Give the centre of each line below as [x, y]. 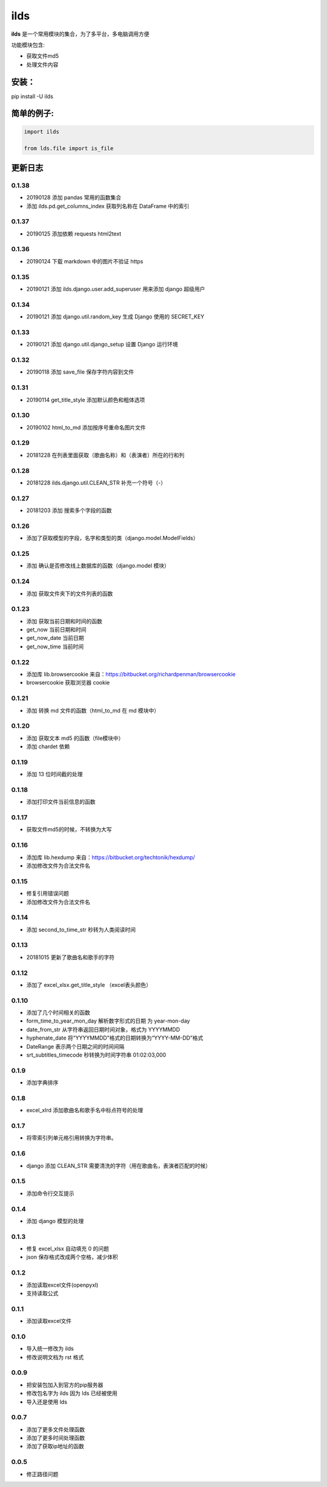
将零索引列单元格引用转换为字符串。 [71, 1138]
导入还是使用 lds [47, 1402]
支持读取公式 [42, 1293]
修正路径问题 [42, 1474]
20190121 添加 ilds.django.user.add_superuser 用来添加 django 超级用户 [116, 289]
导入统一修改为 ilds [50, 1349]
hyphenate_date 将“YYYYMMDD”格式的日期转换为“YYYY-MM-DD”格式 [115, 1038]
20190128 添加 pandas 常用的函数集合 [74, 197]
